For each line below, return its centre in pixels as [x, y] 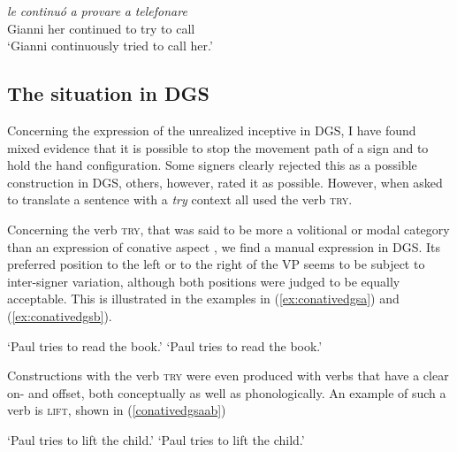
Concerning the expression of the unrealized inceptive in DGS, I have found [212, 130]
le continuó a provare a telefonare [97, 11]
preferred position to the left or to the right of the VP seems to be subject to [216, 264]
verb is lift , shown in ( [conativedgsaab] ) [117, 410]
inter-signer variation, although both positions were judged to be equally [204, 281]
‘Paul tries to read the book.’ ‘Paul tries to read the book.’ [165, 345]
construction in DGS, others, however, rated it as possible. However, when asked [225, 182]
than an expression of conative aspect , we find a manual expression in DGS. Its [224, 246]
